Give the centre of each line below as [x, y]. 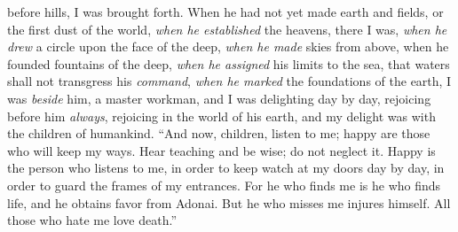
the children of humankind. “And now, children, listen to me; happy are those [219, 133]
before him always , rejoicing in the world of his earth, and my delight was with [221, 116]
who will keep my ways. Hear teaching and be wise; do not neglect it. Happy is [221, 150]
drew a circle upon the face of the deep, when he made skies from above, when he [228, 46]
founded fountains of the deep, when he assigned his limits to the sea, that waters [229, 63]
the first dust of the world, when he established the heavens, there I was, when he [227, 29]
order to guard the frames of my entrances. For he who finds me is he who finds [224, 185]
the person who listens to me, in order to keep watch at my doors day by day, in [226, 168]
